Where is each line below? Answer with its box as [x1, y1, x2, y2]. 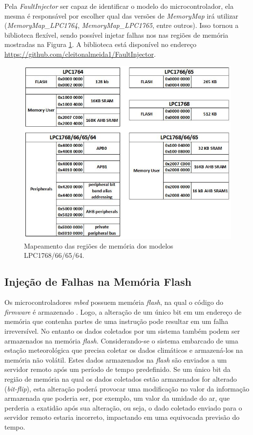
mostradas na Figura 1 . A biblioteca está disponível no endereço [4, 39, 197, 49]
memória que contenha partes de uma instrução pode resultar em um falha [4, 316, 229, 326]
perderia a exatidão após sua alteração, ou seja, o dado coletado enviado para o [4, 402, 242, 412]
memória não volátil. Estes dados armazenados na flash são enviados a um [4, 354, 227, 365]
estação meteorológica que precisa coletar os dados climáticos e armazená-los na [4, 345, 243, 355]
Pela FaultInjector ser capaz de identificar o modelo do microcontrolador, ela [4, 1, 233, 11]
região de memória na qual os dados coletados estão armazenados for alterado [4, 373, 237, 384]
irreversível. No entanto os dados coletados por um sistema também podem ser [4, 325, 240, 336]
